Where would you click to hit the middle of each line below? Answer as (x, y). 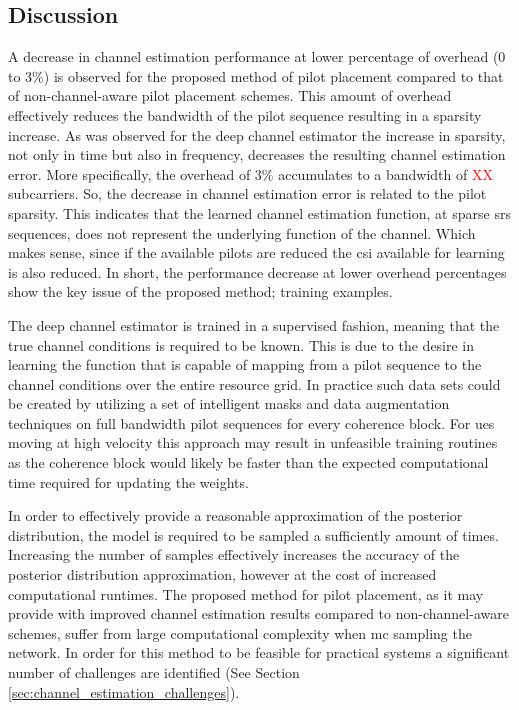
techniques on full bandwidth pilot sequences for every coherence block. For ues (251, 422)
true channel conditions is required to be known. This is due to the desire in (241, 344)
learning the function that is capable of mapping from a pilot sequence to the (245, 364)
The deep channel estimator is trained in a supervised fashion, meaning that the (254, 324)
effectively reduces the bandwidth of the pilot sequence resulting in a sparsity (245, 114)
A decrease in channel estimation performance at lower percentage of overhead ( (253, 56)
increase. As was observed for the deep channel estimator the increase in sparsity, (257, 134)
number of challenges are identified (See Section (154, 672)
